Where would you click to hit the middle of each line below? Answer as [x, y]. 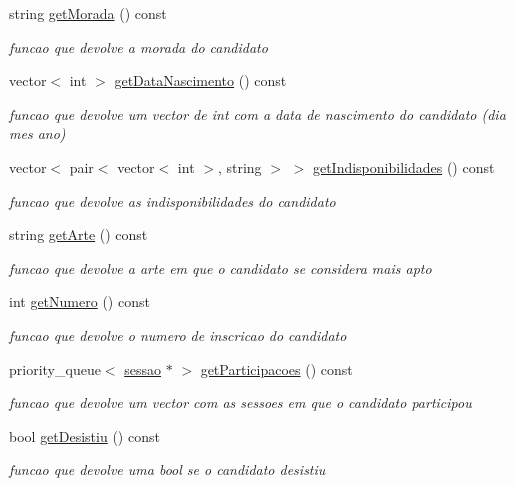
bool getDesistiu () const [84, 435]
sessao [142, 368]
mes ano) [37, 133]
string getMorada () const [88, 13]
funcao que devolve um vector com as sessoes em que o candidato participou [240, 402]
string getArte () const [78, 234]
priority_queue [55, 368]
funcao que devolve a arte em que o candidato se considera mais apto [220, 267]
